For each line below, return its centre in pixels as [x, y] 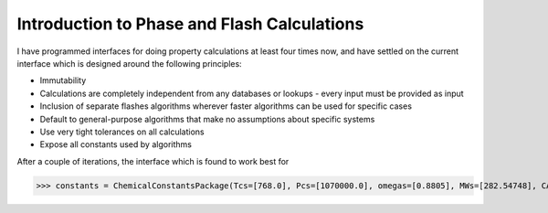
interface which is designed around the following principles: [129, 63]
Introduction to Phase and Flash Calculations [190, 24]
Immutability [63, 80]
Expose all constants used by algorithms [116, 144]
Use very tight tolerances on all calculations [122, 132]
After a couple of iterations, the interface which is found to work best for [153, 161]
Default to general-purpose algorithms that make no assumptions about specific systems [207, 119]
